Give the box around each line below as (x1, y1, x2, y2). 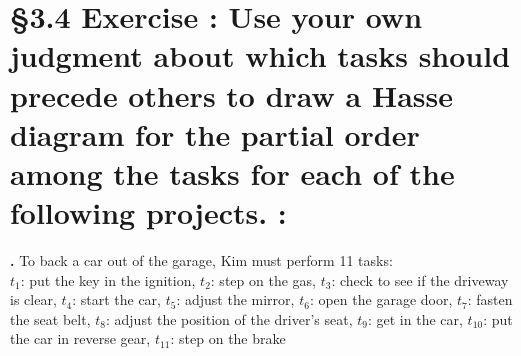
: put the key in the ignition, (20, 269, 196, 290)
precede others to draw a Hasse (10, 74, 453, 115)
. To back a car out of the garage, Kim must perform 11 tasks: (10, 250, 393, 271)
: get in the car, (367, 308, 463, 329)
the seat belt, (10, 308, 91, 329)
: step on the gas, (210, 269, 316, 290)
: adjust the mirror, (176, 289, 295, 310)
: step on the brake (170, 328, 286, 349)
